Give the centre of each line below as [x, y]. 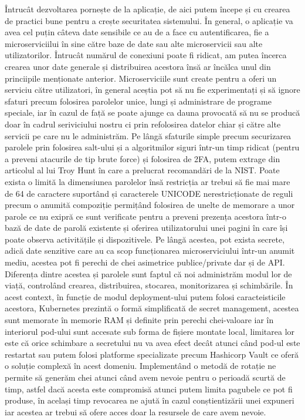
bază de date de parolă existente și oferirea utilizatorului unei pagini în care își [146, 228]
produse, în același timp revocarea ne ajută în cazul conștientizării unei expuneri [150, 400]
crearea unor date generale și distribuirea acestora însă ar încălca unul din [138, 66]
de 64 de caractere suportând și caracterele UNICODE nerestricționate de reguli [149, 193]
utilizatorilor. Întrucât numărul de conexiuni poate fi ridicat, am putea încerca [146, 55]
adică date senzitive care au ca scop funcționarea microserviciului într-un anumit [150, 251]
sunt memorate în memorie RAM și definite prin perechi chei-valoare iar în [139, 320]
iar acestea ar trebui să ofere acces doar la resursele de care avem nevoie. [135, 411]
